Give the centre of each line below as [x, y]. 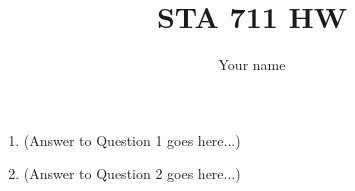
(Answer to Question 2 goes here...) [132, 173]
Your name [252, 64]
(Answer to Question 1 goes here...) [132, 139]
